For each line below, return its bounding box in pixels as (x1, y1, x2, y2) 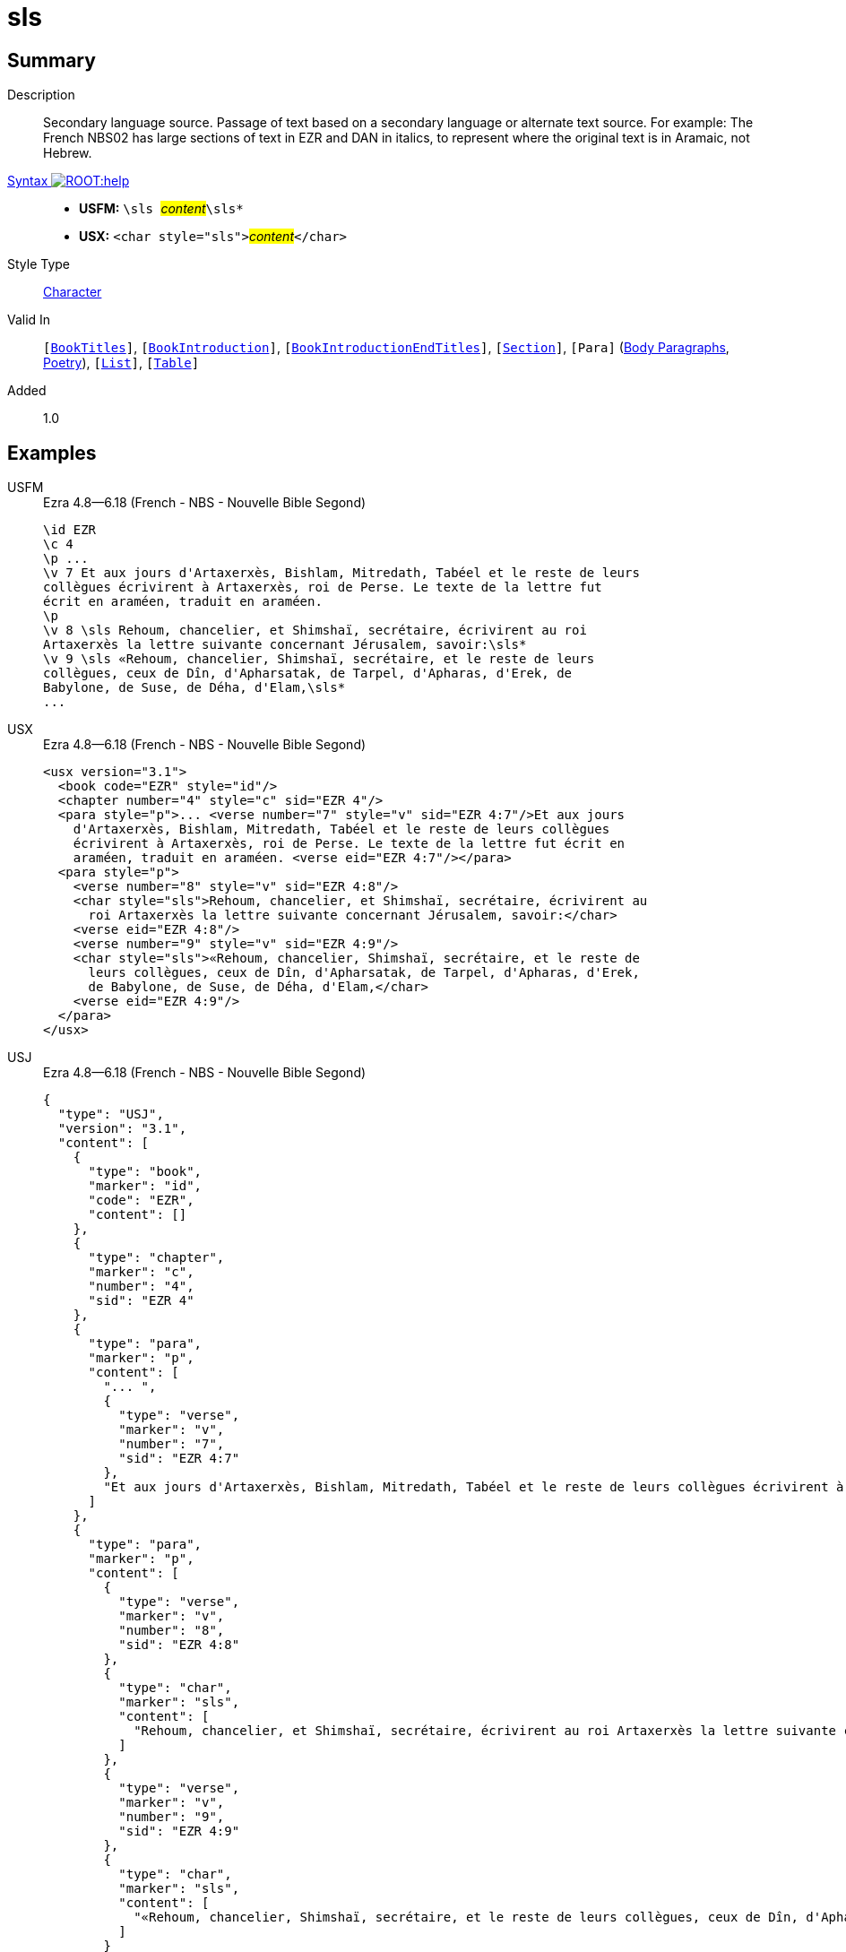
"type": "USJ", (57, 1107, 164, 1122)
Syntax (7, 173, 48, 189)
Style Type (7, 256, 71, 272)
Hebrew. (43, 145, 92, 161)
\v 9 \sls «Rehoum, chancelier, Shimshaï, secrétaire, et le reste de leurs (43, 652, 595, 667)
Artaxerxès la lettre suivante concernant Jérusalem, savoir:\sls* (43, 637, 527, 652)
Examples (7, 441, 97, 464)
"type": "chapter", (88, 1250, 225, 1265)
